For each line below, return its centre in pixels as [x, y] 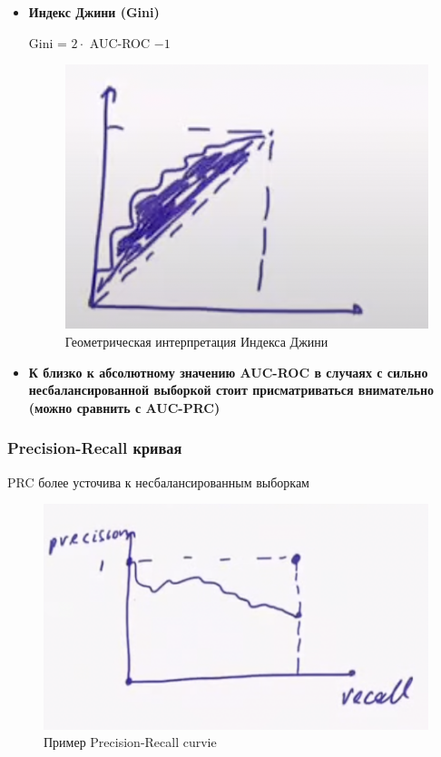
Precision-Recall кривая [95, 448]
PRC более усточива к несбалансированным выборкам [158, 482]
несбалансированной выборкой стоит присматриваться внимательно [231, 390]
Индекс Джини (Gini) [94, 12]
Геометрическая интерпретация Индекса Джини [196, 341]
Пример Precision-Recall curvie [130, 742]
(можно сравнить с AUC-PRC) [124, 407]
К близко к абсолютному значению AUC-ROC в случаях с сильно [228, 372]
